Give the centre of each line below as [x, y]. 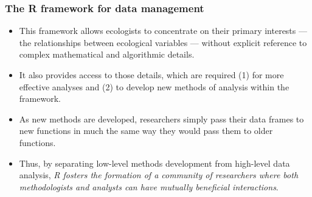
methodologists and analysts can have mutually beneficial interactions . [149, 186]
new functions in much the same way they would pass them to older [146, 131]
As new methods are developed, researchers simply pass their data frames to [161, 119]
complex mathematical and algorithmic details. [107, 54]
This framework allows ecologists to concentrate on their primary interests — [163, 31]
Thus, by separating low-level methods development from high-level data [154, 163]
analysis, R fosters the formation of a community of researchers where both [159, 175]
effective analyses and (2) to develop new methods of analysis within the [154, 86]
